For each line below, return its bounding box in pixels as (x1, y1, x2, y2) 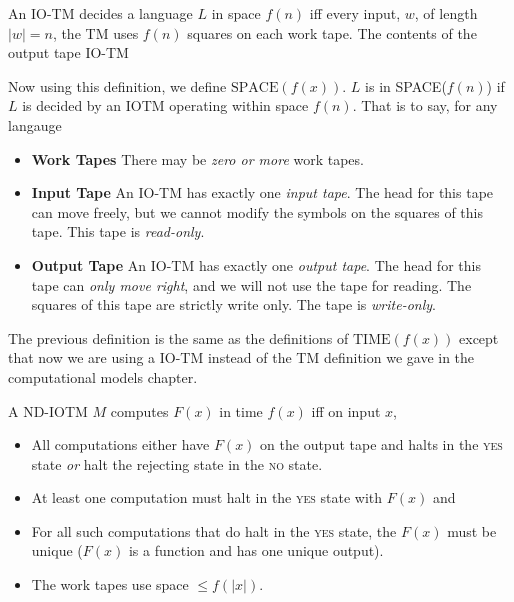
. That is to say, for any (352, 95, 498, 116)
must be (447, 520, 497, 541)
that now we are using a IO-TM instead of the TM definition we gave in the (8, 347, 475, 368)
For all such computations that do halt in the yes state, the (31, 520, 397, 541)
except (459, 327, 499, 348)
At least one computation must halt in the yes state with (31, 487, 383, 508)
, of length (414, 3, 478, 23)
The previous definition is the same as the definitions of (8, 327, 349, 348)
